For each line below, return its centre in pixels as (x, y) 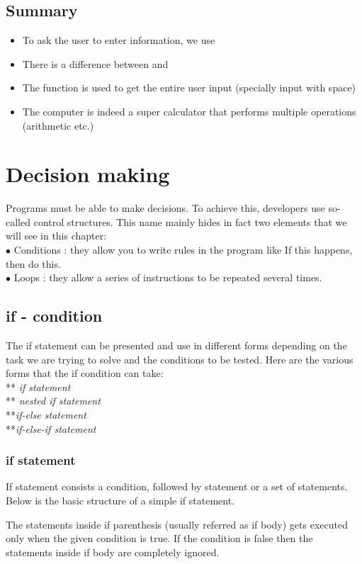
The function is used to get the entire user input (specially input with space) (189, 88)
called (18, 221)
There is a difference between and (95, 63)
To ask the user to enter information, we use (119, 40)
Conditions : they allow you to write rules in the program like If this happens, (183, 250)
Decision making (88, 174)
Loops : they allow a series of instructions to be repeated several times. (168, 277)
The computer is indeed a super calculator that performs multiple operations (189, 111)
